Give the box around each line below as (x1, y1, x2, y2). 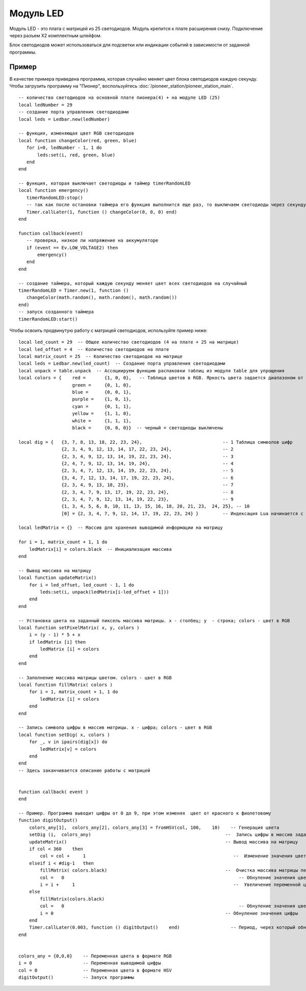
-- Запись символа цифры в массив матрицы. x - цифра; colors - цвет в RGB (18, 725, 212, 730)
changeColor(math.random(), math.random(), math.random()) (26, 295, 177, 300)
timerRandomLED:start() (18, 316, 78, 322)
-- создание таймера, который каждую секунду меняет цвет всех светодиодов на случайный (18, 281, 247, 286)
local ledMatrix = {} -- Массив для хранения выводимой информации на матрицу (18, 525, 223, 530)
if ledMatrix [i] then (29, 639, 86, 645)
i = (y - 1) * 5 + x (29, 632, 81, 638)
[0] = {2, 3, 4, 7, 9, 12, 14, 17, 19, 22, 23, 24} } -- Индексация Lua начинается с (61, 511, 303, 516)
